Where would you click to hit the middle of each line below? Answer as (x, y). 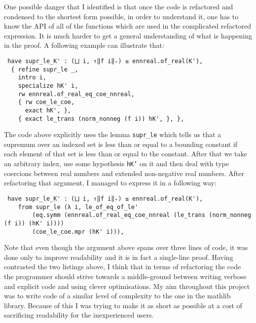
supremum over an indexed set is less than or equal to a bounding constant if (121, 144)
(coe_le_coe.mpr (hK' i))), (78, 232)
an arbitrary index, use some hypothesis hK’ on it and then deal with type (116, 163)
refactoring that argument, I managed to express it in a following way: (110, 183)
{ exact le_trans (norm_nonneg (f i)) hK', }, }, (101, 119)
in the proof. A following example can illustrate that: (84, 45)
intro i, (32, 78)
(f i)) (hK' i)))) (34, 223)
